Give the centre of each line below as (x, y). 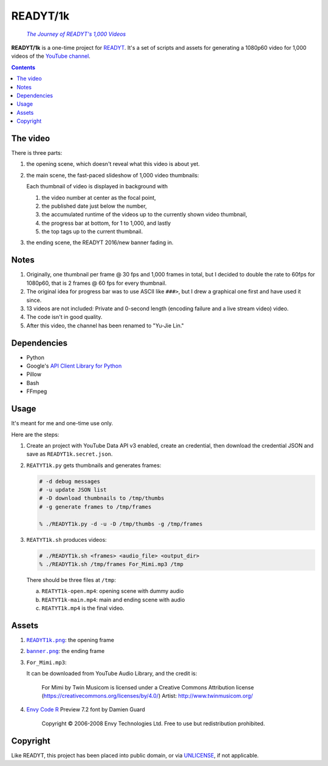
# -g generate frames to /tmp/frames (95, 507)
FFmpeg (37, 391)
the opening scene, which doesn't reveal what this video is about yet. (113, 164)
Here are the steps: (35, 434)
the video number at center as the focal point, (99, 197)
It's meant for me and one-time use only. (62, 423)
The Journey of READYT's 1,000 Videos (76, 34)
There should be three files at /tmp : (71, 580)
